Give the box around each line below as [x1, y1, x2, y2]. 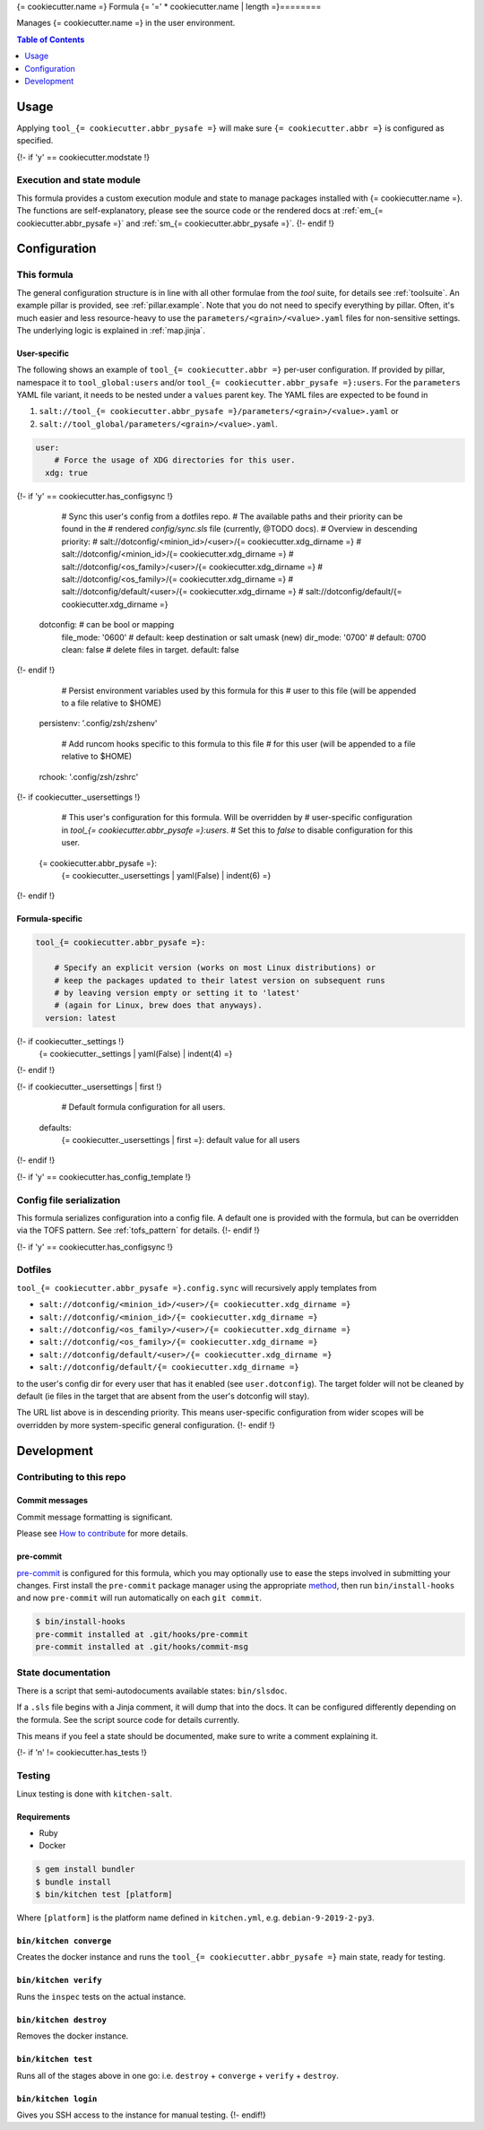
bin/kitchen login [16, 2093, 98, 2104]
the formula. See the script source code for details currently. [16, 1714, 240, 1725]
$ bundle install [35, 1876, 112, 1887]
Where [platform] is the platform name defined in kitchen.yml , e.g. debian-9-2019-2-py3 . [16, 1912, 376, 1923]
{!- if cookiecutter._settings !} [16, 1035, 125, 1046]
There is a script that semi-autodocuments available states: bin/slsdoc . [16, 1685, 288, 1696]
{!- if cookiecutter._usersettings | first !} [16, 1081, 162, 1092]
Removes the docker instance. [16, 2030, 129, 2041]
